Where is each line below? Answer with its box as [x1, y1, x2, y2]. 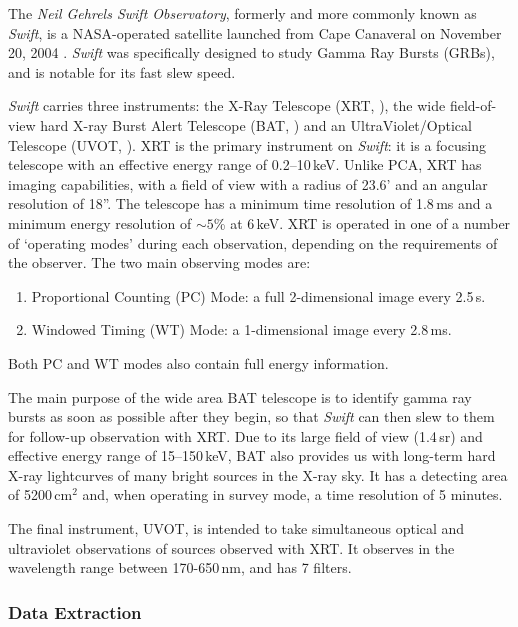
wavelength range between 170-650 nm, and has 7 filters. [8, 557, 352, 578]
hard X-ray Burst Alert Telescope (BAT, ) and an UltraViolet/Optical [40, 114, 472, 135]
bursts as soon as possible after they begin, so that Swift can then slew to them [8, 406, 495, 427]
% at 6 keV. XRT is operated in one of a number [213, 212, 511, 233]
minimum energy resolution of [8, 212, 192, 233]
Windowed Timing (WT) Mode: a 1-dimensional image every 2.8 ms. [31, 319, 452, 340]
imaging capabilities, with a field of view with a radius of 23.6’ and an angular [8, 173, 488, 194]
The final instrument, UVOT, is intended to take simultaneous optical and [8, 518, 465, 539]
